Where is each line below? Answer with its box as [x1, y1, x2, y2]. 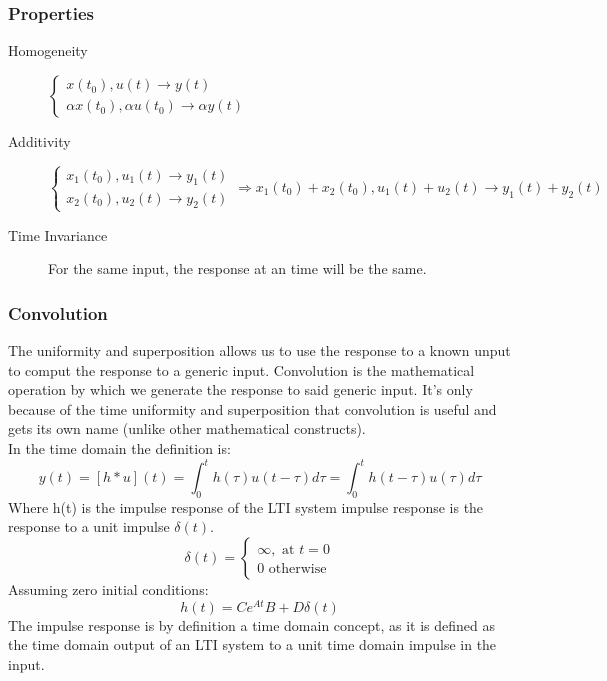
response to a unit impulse [8, 516, 170, 537]
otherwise [268, 562, 327, 577]
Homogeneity [8, 40, 88, 61]
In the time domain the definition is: [8, 437, 231, 458]
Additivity [8, 130, 71, 151]
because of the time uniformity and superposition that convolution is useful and [8, 398, 497, 419]
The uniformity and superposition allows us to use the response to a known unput [8, 339, 511, 360]
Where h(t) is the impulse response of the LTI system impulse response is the [8, 496, 484, 517]
